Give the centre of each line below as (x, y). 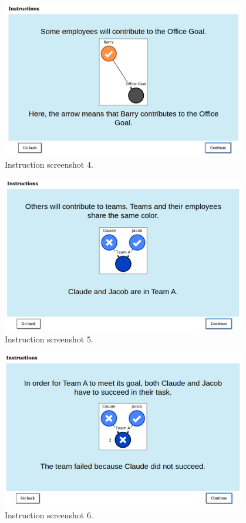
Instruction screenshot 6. (49, 515)
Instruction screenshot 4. (49, 164)
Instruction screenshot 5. (49, 339)
